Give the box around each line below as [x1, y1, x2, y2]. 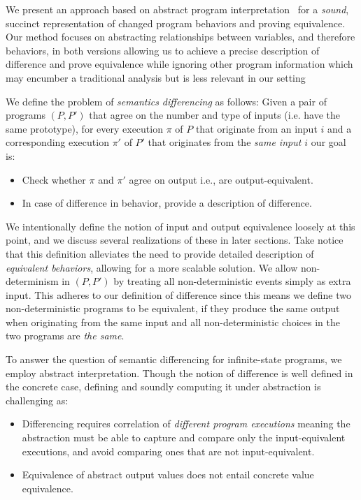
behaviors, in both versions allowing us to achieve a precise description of [6, 43, 320, 57]
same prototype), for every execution [6, 121, 163, 135]
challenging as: [6, 392, 69, 407]
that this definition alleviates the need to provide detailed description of [6, 246, 314, 260]
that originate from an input [195, 121, 318, 135]
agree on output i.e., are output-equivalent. [129, 172, 313, 186]
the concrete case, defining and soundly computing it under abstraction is [6, 379, 321, 394]
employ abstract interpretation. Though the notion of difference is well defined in [6, 365, 353, 380]
